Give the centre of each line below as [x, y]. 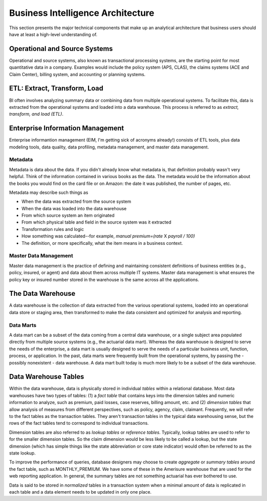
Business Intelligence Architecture [82, 13]
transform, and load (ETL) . [36, 114]
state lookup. [22, 453]
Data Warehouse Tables [46, 377]
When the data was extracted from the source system [76, 202]
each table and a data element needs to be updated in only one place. [80, 492]
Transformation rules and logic [53, 229]
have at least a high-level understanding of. [53, 34]
